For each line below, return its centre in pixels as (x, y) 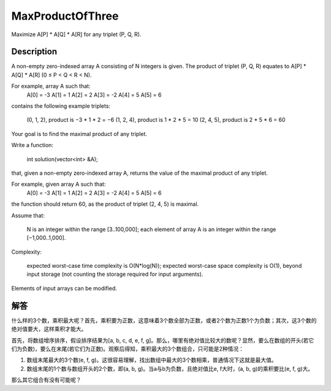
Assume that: (28, 215)
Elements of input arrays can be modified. (64, 288)
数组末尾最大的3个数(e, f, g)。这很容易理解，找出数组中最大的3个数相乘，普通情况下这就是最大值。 (152, 360)
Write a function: (32, 145)
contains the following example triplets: (61, 106)
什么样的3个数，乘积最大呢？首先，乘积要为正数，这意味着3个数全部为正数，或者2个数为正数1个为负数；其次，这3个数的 (164, 320)
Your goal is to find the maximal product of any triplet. (79, 134)
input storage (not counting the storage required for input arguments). (115, 274)
